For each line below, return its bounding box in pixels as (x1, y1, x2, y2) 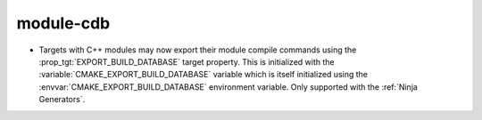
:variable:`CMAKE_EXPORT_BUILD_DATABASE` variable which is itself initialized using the (38, 69, 368, 80)
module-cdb (16, 13, 111, 33)
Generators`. (38, 94, 86, 105)
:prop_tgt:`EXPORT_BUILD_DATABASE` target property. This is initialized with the (38, 56, 335, 67)
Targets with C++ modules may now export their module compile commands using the (38, 44, 357, 55)
